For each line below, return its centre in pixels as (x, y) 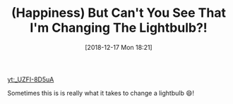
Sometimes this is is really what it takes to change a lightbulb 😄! (101, 93)
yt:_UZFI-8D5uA (31, 79)
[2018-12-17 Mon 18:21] (119, 47)
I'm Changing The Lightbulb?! (119, 28)
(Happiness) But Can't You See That (119, 13)
